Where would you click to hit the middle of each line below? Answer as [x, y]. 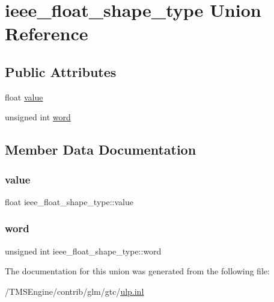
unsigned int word [38, 117]
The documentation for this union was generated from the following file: [137, 271]
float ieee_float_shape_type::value [69, 201]
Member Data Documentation [101, 149]
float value [24, 97]
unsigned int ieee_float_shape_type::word [83, 251]
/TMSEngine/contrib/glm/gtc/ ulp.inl [75, 291]
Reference [47, 33]
